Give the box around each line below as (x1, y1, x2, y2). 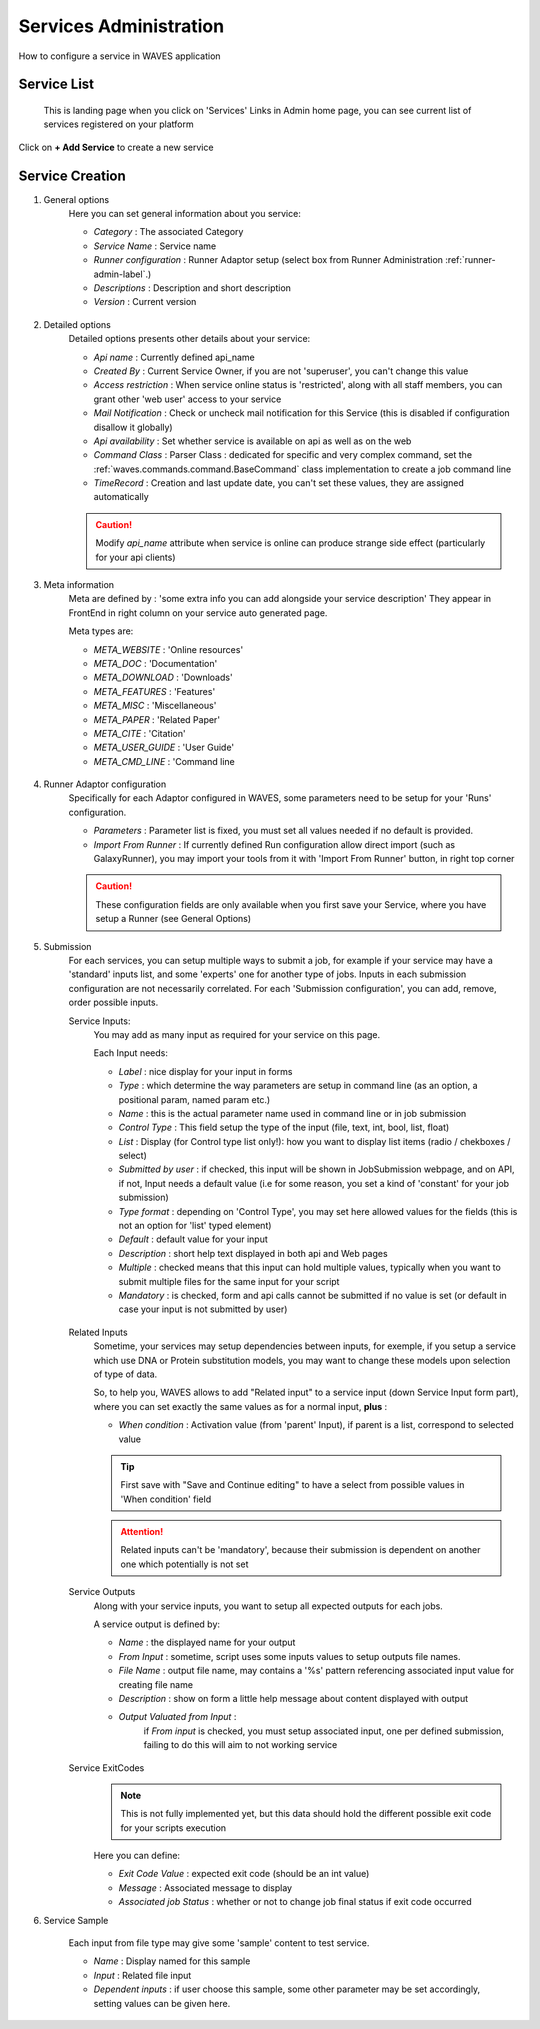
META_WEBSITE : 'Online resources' (93, 643, 244, 655)
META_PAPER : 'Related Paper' (93, 713, 220, 725)
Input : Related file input (93, 1969, 192, 1981)
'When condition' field (120, 1493, 212, 1505)
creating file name (118, 1678, 194, 1690)
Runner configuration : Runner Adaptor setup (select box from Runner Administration (93, 254, 444, 266)
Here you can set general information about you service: (68, 208, 302, 220)
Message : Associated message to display (118, 1881, 293, 1894)
